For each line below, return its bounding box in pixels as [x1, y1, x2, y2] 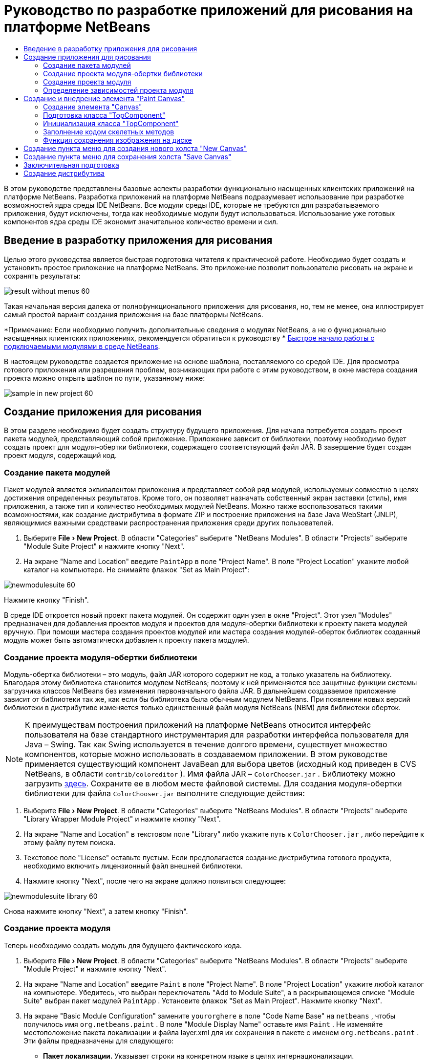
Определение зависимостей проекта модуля [43, 86, 193, 94]
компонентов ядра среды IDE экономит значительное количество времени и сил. [4, 217, 278, 226]
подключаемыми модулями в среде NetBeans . [4, 342, 160, 350]
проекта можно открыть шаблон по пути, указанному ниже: [4, 373, 205, 382]
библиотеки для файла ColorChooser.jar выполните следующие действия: [25, 788, 305, 798]
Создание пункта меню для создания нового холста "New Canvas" [23, 144, 247, 152]
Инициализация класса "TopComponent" [43, 119, 179, 128]
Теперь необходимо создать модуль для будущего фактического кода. [4, 941, 242, 950]
